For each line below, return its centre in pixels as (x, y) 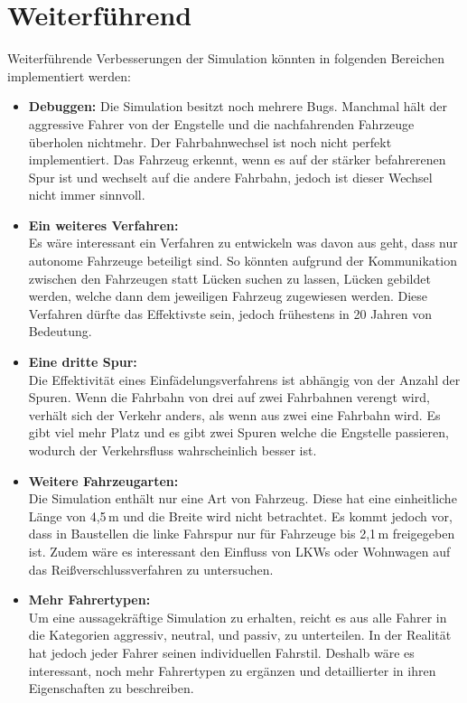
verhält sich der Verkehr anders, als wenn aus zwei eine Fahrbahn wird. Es (234, 414)
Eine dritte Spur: (83, 362)
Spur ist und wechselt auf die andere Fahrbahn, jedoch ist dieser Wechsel (230, 177)
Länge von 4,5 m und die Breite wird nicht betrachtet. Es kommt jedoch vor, (240, 516)
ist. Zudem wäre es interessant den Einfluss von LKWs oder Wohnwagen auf (239, 551)
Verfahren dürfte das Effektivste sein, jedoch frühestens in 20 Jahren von (230, 313)
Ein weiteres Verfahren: (103, 225)
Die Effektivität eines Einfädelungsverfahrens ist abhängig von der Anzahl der (244, 379)
